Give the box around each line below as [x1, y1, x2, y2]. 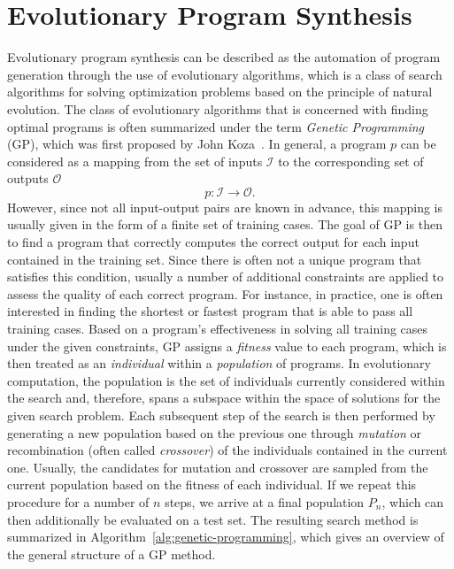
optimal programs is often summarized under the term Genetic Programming [7, 117, 424, 135]
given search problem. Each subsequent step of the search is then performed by [7, 406, 435, 424]
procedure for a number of [7, 492, 150, 511]
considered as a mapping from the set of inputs [7, 151, 263, 170]
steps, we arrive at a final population [165, 492, 365, 511]
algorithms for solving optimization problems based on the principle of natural [7, 82, 433, 101]
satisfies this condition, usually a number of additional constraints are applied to [7, 267, 444, 286]
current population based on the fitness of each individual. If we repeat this [7, 475, 417, 494]
